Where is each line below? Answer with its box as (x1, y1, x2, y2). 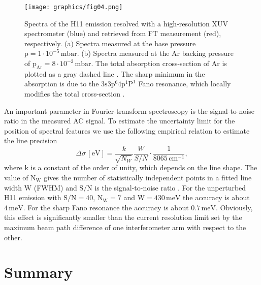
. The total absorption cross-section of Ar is (91, 58, 227, 69)
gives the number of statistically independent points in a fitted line (44, 172, 252, 183)
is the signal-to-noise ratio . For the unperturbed (94, 182, 246, 193)
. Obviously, (215, 202, 253, 212)
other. (4, 232, 22, 242)
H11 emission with (4, 192, 61, 203)
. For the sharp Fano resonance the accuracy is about (23, 202, 189, 212)
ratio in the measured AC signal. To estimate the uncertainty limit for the (4, 115, 235, 126)
